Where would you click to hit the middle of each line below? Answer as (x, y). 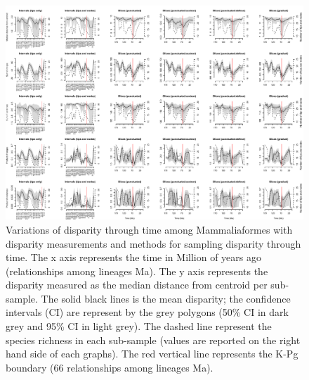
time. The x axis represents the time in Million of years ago (133, 257)
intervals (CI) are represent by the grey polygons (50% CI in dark (147, 312)
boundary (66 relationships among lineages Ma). (110, 367)
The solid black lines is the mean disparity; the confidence (166, 298)
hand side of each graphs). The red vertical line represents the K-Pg (152, 354)
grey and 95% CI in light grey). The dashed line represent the (139, 326)
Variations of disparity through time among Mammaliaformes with (149, 229)
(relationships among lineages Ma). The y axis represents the (137, 271)
